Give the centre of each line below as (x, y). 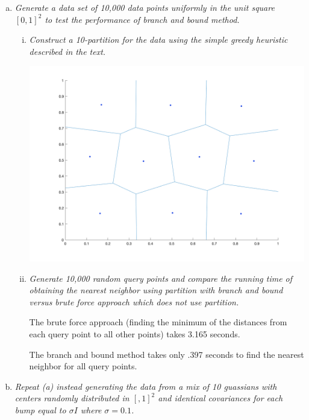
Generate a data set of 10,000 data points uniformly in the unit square (145, 7)
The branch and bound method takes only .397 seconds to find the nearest (167, 354)
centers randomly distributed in (72, 398)
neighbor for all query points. (83, 366)
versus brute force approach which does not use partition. (134, 301)
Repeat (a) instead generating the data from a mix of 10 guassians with (146, 386)
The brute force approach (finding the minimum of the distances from (158, 322)
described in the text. (67, 51)
